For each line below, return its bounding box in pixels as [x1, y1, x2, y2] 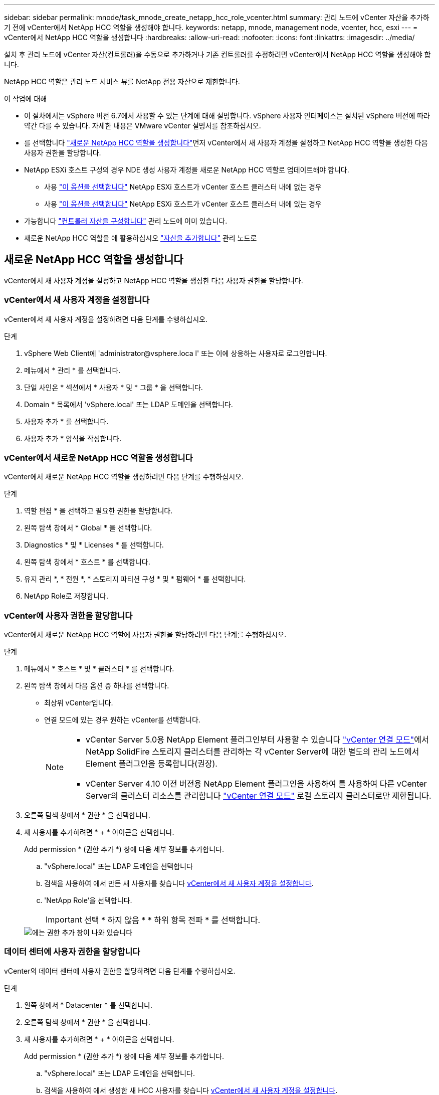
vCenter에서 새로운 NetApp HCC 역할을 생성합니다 [4, 452, 193, 463]
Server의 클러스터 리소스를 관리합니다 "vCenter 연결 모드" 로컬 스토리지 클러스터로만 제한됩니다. [86, 791, 431, 801]
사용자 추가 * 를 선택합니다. [24, 417, 109, 426]
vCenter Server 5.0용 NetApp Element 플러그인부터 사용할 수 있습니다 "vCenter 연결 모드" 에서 [86, 735, 429, 745]
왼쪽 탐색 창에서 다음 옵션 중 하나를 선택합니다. [24, 681, 169, 690]
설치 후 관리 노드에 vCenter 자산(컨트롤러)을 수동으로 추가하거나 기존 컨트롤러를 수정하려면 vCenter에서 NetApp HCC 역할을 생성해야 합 [4, 50, 431, 59]
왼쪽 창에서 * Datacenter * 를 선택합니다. [24, 1000, 153, 1009]
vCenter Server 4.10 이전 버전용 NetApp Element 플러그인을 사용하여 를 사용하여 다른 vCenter [86, 779, 427, 789]
